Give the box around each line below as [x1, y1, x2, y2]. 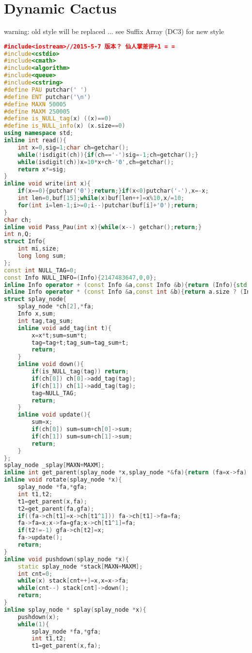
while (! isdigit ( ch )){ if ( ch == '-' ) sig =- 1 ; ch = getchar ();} [17, 151, 199, 158]
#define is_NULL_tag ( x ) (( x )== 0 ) [4, 115, 112, 122]
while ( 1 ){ [17, 620, 49, 628]
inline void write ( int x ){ [4, 180, 91, 187]
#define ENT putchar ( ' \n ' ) [4, 93, 91, 100]
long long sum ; [17, 252, 66, 260]
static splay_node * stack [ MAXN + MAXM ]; [17, 563, 143, 570]
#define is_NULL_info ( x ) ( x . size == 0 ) [4, 122, 126, 130]
